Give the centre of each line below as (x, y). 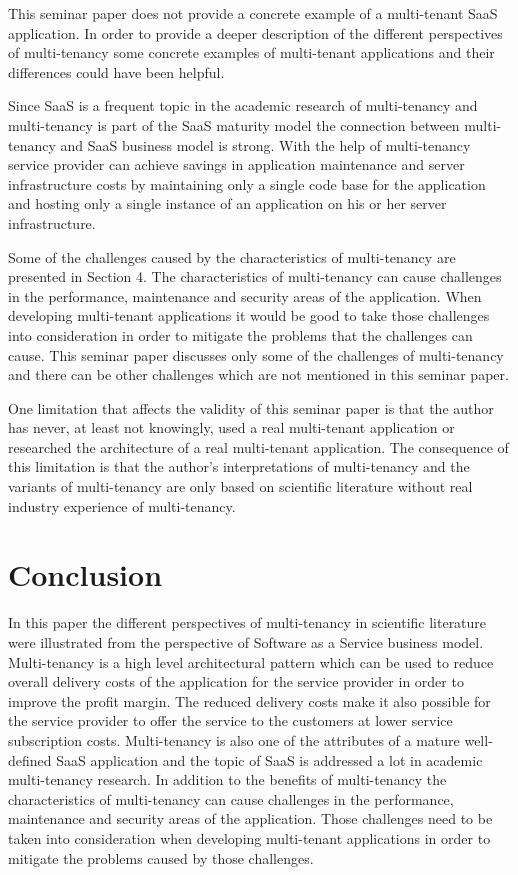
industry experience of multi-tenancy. (122, 505)
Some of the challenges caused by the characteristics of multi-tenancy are (232, 256)
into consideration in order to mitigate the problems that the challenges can (240, 334)
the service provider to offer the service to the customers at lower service (230, 720)
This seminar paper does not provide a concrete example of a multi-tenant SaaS (253, 13)
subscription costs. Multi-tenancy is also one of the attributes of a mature (234, 739)
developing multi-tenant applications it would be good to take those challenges (249, 315)
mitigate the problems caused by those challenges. (161, 857)
